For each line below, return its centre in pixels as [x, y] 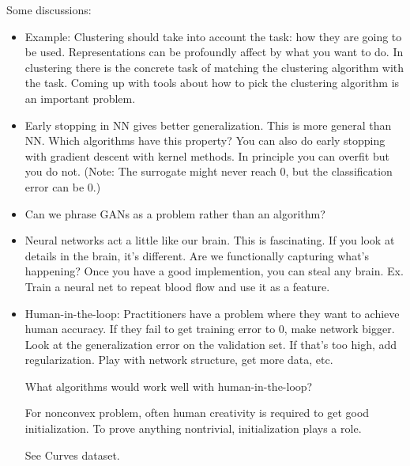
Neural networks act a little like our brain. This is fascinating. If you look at [210, 240]
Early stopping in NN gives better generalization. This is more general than [208, 125]
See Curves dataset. [72, 455]
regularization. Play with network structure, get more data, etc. [179, 360]
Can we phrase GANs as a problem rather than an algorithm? [175, 213]
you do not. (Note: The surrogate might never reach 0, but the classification [209, 171]
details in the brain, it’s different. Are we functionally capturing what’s [197, 255]
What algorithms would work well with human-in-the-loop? [169, 386]
